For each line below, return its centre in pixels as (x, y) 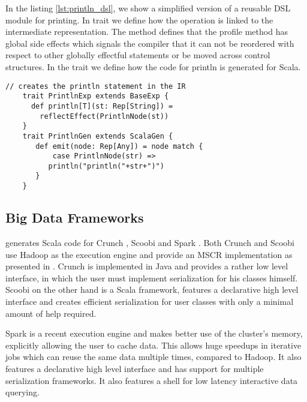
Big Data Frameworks (75, 217)
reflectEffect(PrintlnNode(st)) (104, 116)
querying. (22, 392)
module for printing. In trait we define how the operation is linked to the (139, 19)
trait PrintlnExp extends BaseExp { (96, 96)
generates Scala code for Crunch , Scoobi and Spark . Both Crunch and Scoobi (150, 242)
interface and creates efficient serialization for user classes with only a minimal (150, 301)
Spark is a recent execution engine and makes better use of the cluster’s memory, (154, 333)
